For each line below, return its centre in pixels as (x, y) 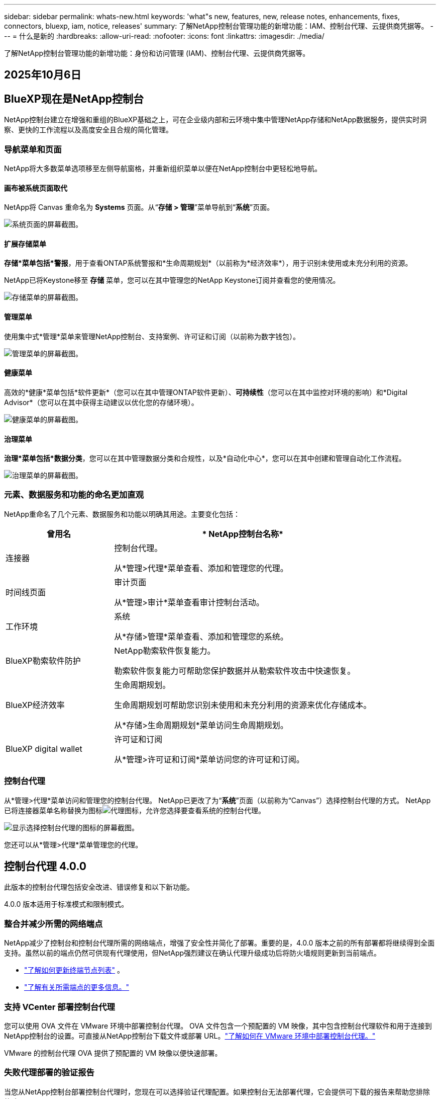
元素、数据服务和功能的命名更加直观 (74, 495)
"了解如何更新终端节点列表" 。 (74, 970)
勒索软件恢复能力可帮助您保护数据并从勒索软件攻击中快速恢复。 (235, 671)
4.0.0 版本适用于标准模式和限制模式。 (66, 904)
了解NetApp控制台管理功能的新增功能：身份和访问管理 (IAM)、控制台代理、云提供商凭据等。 (157, 53)
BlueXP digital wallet (44, 749)
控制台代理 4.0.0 (45, 867)
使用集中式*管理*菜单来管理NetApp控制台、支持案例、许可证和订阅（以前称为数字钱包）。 (152, 336)
